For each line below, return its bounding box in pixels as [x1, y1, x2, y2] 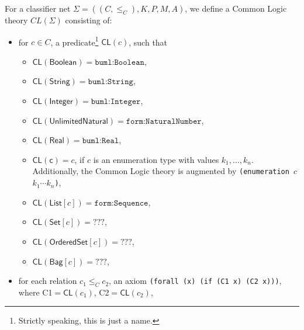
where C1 [18, 286, 53, 298]
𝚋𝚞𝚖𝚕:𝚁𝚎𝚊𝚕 [82, 137, 119, 145]
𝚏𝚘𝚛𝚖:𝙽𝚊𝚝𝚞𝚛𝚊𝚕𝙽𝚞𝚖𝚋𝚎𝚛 [126, 117, 202, 126]
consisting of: [65, 14, 112, 26]
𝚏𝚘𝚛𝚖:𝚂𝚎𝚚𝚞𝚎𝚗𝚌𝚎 [94, 199, 148, 207]
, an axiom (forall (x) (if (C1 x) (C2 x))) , [109, 275, 282, 287]
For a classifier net [5, 2, 71, 14]
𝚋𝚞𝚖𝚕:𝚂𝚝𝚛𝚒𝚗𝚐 [88, 78, 133, 86]
